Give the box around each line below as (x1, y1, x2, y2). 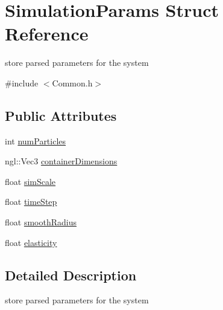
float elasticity (5, 236, 57, 248)
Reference (5, 21, 89, 46)
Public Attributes (5, 106, 117, 124)
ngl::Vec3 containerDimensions (5, 155, 118, 167)
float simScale (5, 175, 56, 187)
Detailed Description (5, 265, 137, 284)
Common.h (52, 76, 93, 89)
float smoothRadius (5, 216, 77, 228)
